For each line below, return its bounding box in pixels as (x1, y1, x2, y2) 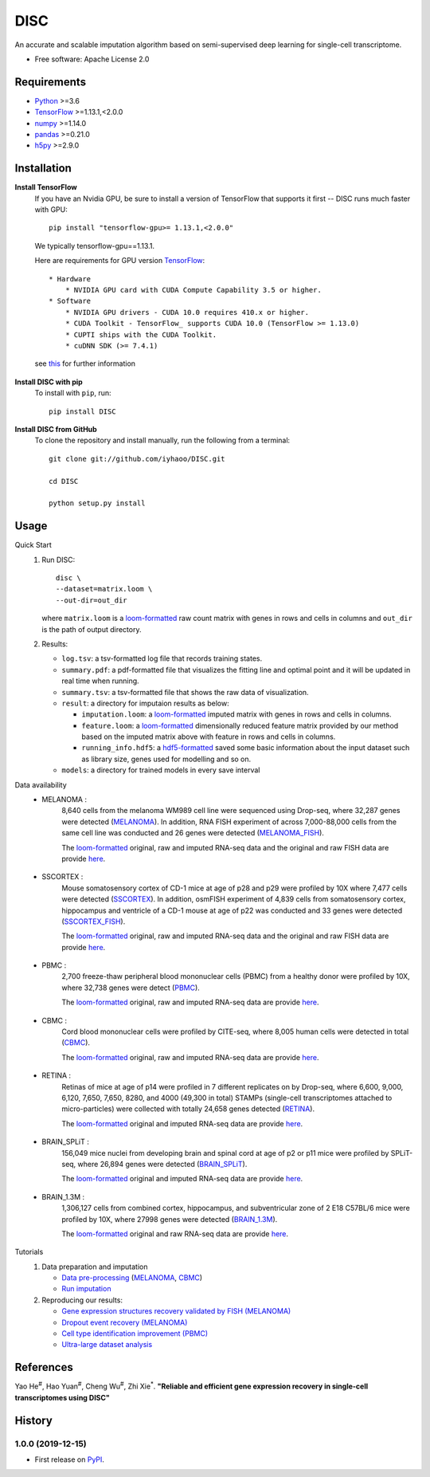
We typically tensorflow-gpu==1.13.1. (34, 241, 155, 250)
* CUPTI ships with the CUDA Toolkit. (64, 330, 217, 339)
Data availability (14, 780, 67, 789)
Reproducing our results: (41, 1295, 123, 1305)
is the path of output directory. (41, 624, 142, 634)
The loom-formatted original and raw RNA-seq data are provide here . (61, 1228, 289, 1239)
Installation (14, 162, 72, 175)
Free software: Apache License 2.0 (34, 54, 150, 64)
